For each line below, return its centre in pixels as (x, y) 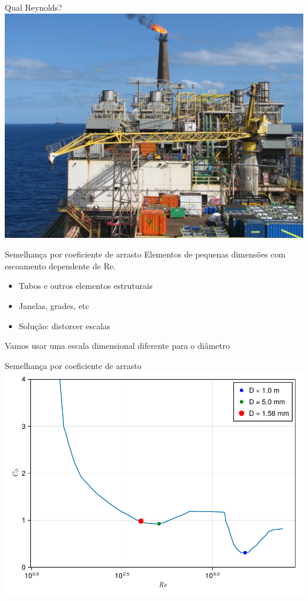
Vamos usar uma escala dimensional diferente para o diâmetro (118, 346)
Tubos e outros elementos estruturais (86, 286)
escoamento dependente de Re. (60, 265)
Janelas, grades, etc (54, 305)
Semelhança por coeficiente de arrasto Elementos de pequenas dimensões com (145, 254)
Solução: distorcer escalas (65, 325)
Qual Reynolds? (33, 7)
